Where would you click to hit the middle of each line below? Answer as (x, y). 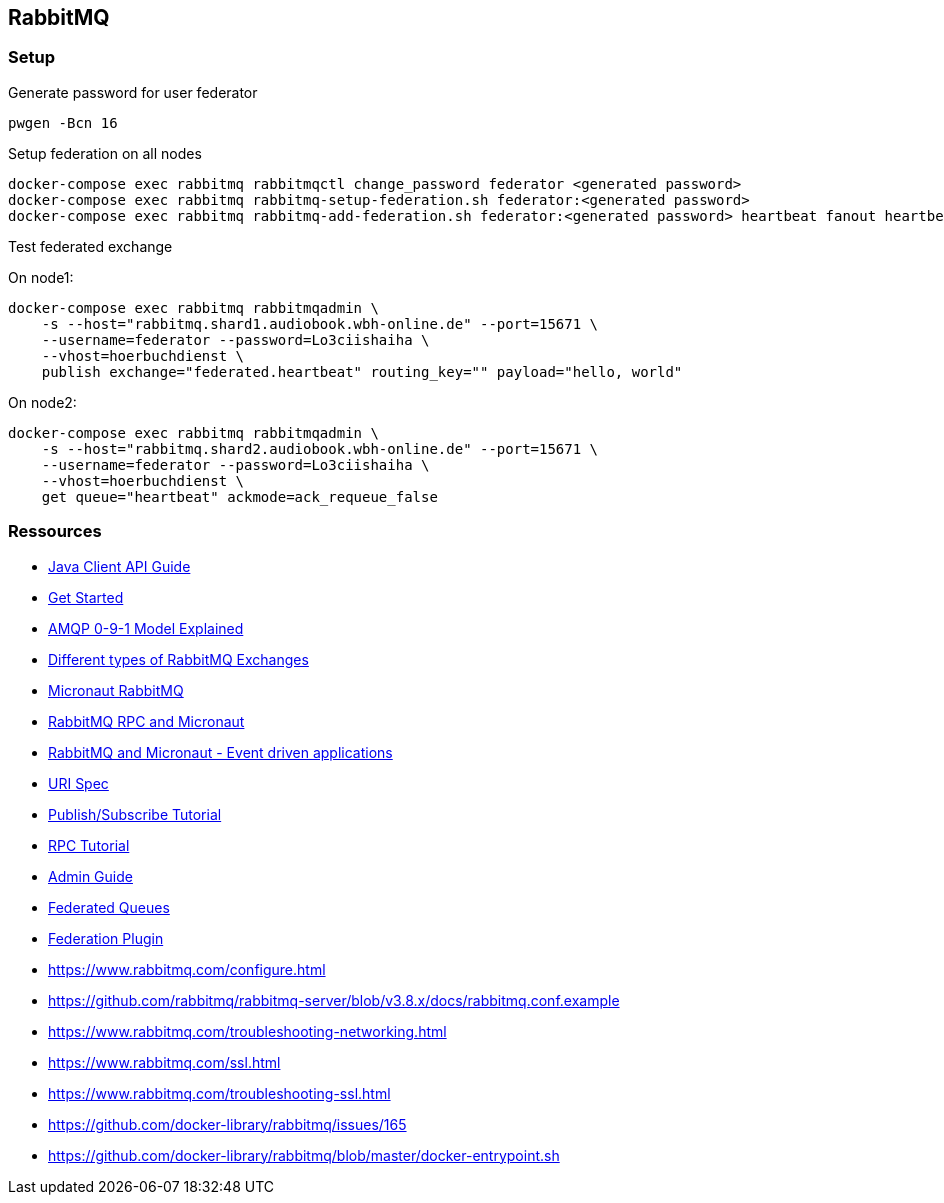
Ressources (55, 531)
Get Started (86, 597)
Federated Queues (109, 907)
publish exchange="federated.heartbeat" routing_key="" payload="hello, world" (362, 371)
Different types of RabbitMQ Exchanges (178, 659)
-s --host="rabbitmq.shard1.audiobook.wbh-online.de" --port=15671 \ (320, 323)
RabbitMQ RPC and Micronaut (146, 721)
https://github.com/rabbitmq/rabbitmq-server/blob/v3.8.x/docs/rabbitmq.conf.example (334, 1000)
